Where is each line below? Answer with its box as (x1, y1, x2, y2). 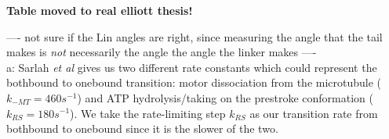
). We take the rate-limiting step (70, 105, 226, 121)
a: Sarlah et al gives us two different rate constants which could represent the (6, 59, 377, 75)
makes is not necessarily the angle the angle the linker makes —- (6, 44, 317, 60)
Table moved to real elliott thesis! (6, 2, 193, 18)
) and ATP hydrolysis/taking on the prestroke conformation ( (77, 89, 373, 105)
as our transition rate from (249, 105, 378, 121)
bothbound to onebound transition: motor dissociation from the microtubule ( (6, 74, 382, 91)
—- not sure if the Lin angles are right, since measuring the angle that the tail (6, 28, 383, 45)
